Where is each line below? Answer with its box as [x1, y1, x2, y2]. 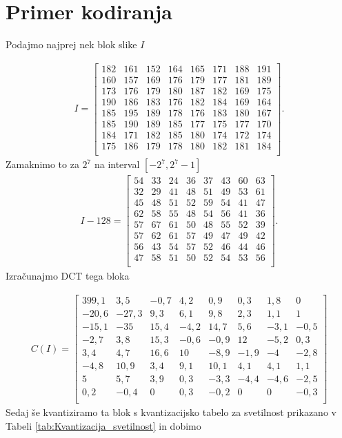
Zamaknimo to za [6, 157, 79, 171]
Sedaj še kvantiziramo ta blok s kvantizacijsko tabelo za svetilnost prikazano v [6, 405, 336, 419]
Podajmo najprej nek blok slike [6, 37, 137, 52]
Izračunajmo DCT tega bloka [6, 269, 130, 283]
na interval [94, 157, 140, 171]
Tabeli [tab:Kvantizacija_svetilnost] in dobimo [6, 418, 201, 432]
